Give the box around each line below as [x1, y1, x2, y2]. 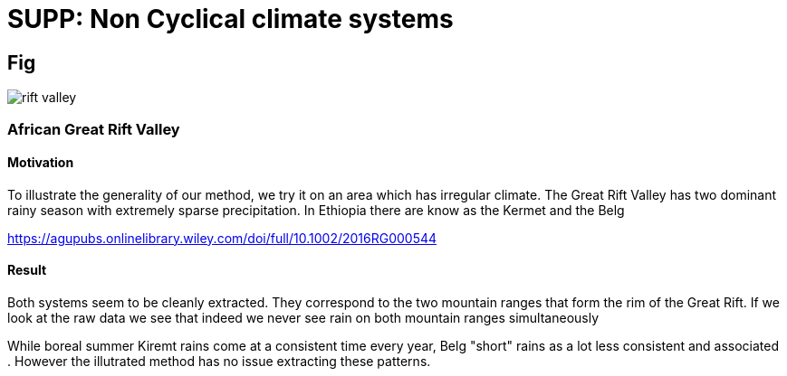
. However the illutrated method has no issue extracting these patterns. [7, 352, 431, 369]
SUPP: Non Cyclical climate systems [7, 4, 454, 34]
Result [7, 262, 47, 278]
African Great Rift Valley [7, 119, 180, 138]
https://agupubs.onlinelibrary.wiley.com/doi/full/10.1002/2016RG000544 [7, 230, 437, 246]
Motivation [7, 155, 74, 171]
